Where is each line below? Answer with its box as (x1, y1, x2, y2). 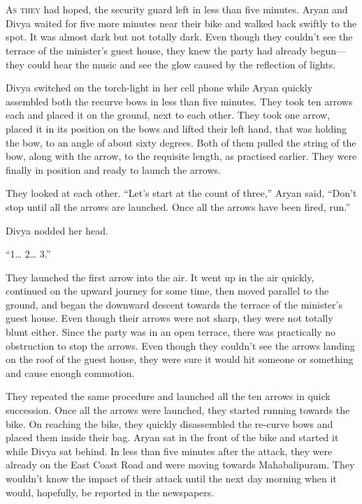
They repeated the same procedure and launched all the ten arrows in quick (6, 389, 331, 403)
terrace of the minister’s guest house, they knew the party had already (6, 43, 307, 57)
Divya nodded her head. (6, 223, 108, 237)
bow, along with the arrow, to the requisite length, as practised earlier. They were (6, 149, 357, 163)
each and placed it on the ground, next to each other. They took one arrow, (6, 108, 331, 122)
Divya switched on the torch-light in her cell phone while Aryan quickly (6, 80, 313, 95)
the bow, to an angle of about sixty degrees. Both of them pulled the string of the (6, 135, 356, 149)
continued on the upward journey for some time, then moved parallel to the (6, 283, 329, 298)
